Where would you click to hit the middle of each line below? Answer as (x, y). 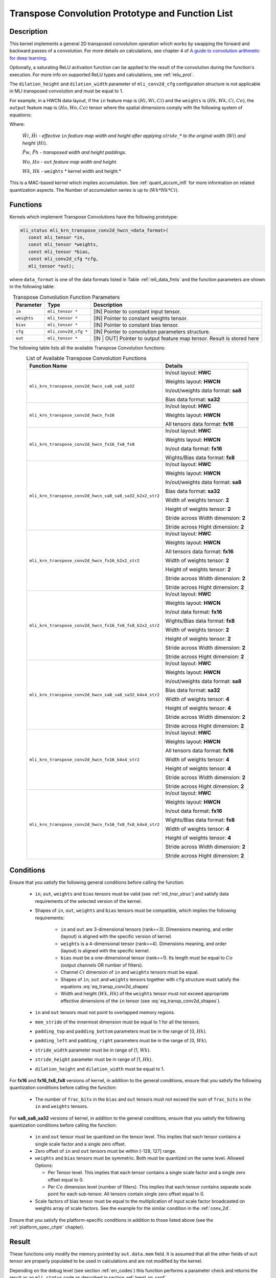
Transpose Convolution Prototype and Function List (121, 13)
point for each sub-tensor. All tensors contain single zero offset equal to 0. (126, 1194)
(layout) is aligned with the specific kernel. (105, 951)
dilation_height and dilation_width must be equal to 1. (100, 1069)
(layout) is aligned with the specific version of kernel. (116, 937)
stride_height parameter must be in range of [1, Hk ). (94, 1059)
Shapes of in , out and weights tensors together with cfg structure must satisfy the (150, 979)
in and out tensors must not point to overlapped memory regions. (105, 1013)
